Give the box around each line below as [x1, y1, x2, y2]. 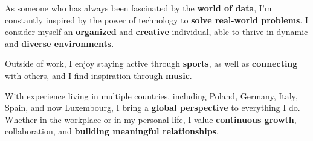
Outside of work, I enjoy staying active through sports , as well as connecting [5, 57, 298, 70]
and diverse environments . [5, 37, 114, 49]
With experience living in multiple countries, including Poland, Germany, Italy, [5, 89, 298, 102]
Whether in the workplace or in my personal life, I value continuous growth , [5, 113, 297, 125]
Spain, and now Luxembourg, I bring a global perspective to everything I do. [5, 101, 300, 114]
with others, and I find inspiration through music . [5, 69, 192, 81]
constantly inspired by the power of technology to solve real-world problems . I [5, 13, 309, 26]
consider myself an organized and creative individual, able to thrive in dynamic [5, 25, 308, 38]
